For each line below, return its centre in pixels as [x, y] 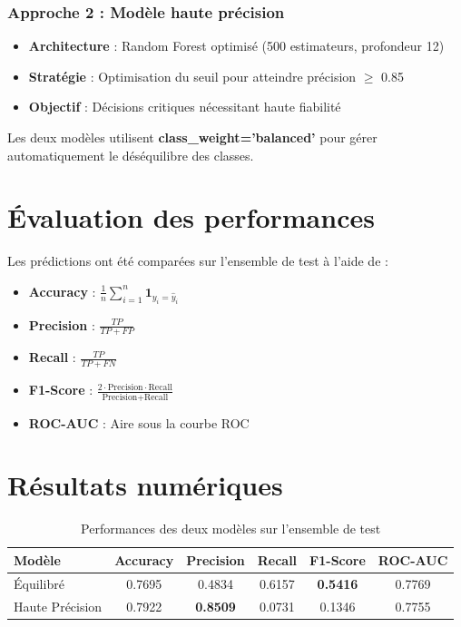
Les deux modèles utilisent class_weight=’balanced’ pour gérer [192, 137]
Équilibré [39, 583]
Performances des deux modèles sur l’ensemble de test [231, 529]
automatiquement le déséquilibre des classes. [131, 155]
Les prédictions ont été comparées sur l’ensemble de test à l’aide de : [198, 261]
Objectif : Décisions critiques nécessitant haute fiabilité [185, 107]
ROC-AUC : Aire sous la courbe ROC [139, 422]
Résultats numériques [145, 485]
